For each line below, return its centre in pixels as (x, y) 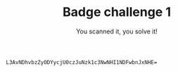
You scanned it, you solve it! (117, 31)
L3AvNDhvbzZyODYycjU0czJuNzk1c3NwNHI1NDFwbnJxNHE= (82, 62)
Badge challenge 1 (117, 12)
